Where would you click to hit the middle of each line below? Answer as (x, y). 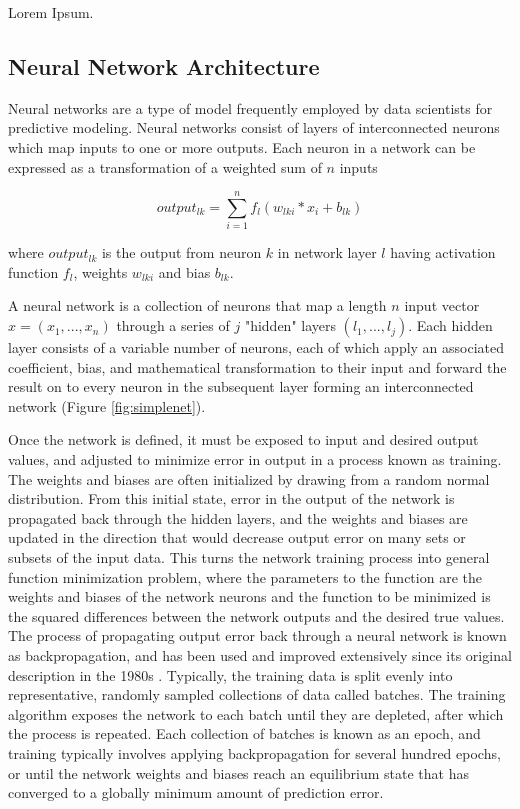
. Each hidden (450, 325)
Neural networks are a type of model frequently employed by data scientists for (250, 107)
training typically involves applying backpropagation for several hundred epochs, (254, 752)
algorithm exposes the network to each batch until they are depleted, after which (256, 713)
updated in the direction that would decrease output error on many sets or (237, 537)
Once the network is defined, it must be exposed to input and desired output (243, 439)
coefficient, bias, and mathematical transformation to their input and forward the (257, 366)
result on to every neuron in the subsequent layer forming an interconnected (241, 386)
